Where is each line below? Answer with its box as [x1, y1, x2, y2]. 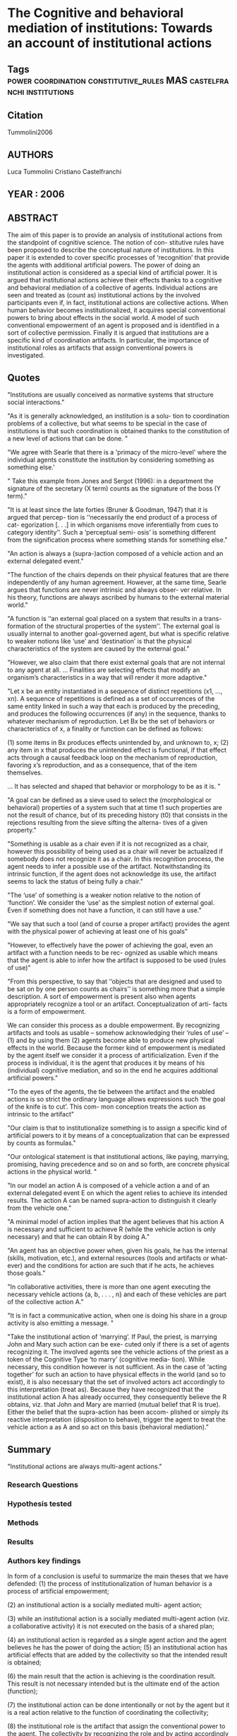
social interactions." [7, 398, 65, 406]
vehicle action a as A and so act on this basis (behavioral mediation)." [7, 1423, 209, 1432]
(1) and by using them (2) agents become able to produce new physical [7, 1036, 214, 1045]
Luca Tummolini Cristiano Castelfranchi [7, 168, 122, 176]
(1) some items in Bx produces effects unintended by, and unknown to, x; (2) [7, 738, 229, 747]
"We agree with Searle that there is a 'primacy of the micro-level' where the [7, 448, 227, 457]
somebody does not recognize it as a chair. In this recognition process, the [7, 855, 224, 863]
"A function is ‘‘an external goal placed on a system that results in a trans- [7, 615, 222, 623]
